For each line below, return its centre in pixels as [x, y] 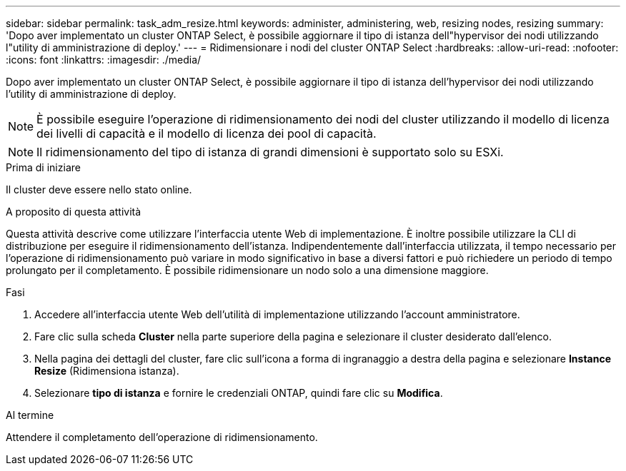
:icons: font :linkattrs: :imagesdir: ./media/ [104, 60]
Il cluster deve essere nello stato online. [99, 189]
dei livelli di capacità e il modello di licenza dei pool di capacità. [207, 133]
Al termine [30, 415]
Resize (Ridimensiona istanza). [107, 371]
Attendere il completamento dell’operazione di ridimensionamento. [162, 437]
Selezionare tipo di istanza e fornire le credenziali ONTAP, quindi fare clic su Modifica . [239, 393]
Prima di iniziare [43, 167]
